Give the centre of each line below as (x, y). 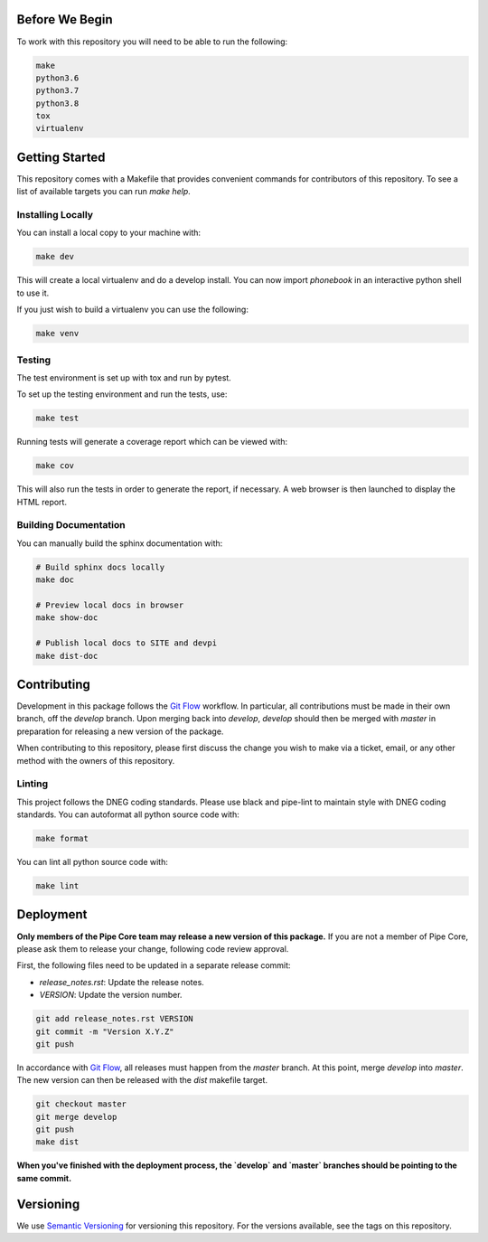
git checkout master (81, 1104)
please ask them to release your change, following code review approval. (153, 948)
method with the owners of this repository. (96, 760)
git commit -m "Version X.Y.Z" (105, 1031)
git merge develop (76, 1117)
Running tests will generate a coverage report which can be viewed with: (152, 442)
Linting (33, 784)
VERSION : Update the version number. (111, 995)
